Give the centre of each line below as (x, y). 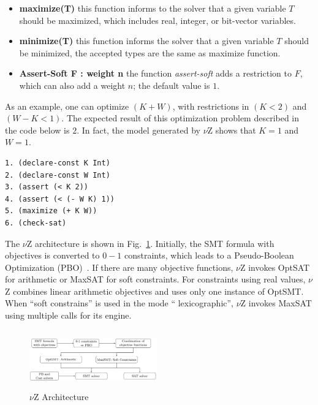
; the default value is (172, 85)
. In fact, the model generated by (138, 130)
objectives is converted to (52, 255)
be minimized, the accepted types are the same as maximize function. (150, 52)
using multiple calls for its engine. (68, 315)
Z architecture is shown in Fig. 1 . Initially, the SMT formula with (150, 243)
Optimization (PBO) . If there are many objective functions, (119, 267)
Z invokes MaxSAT (276, 303)
